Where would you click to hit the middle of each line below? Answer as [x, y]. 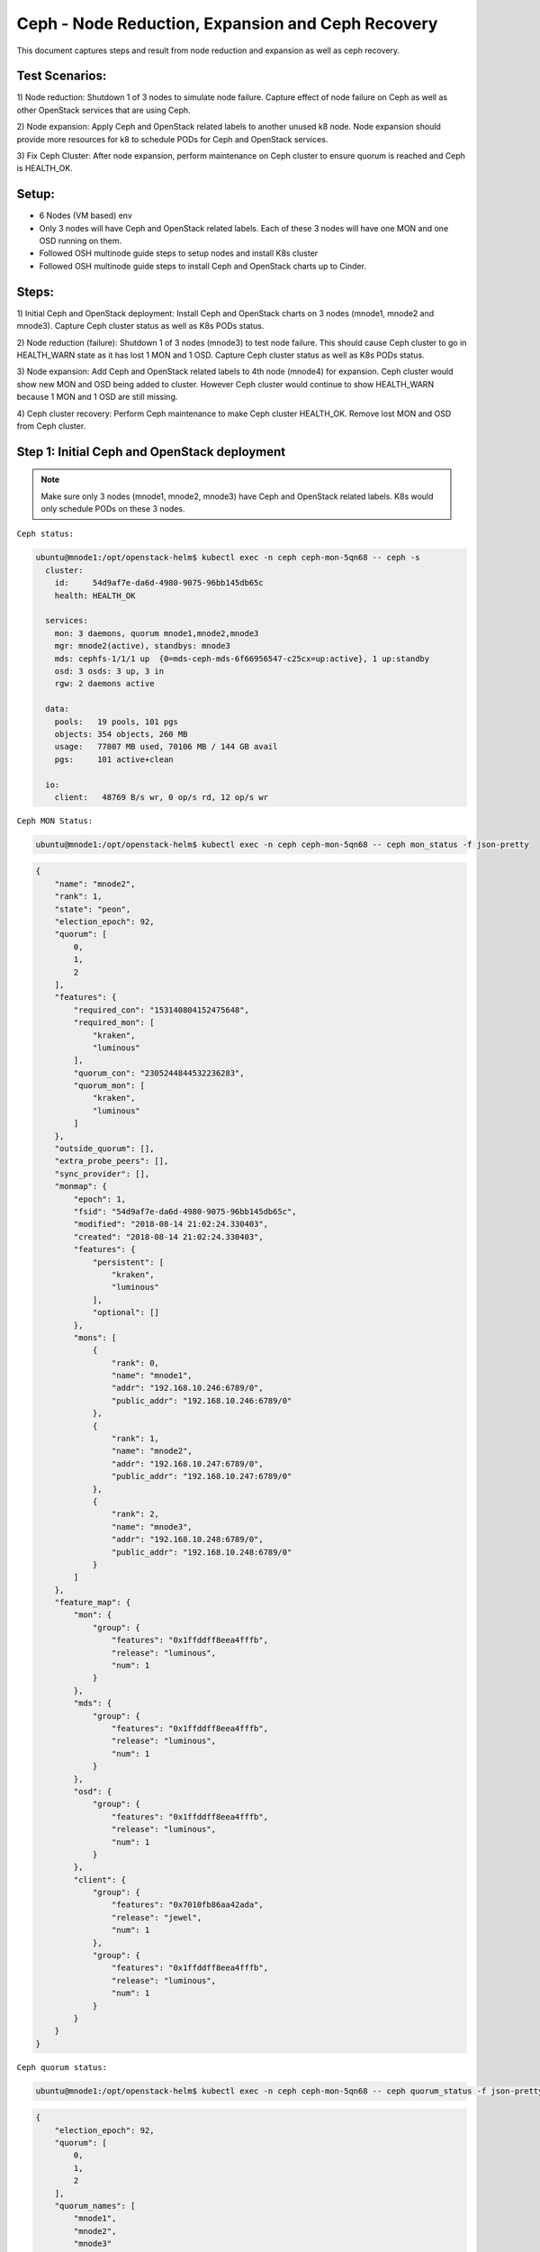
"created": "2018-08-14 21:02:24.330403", [169, 1237]
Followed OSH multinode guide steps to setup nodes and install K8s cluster [179, 253]
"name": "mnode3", [152, 1526]
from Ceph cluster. [51, 426]
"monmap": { [81, 1186]
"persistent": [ [128, 1262]
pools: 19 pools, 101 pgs [117, 722]
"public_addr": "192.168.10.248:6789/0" [202, 1552]
